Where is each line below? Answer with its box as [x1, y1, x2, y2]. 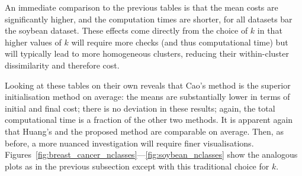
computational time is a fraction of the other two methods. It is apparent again [5, 113, 293, 126]
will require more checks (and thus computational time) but [71, 35, 288, 48]
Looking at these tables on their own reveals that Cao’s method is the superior [5, 79, 291, 91]
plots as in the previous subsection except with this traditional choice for [5, 159, 269, 172]
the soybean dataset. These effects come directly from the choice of [5, 24, 248, 37]
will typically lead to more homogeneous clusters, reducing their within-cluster [5, 47, 290, 60]
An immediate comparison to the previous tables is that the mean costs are [5, 1, 278, 13]
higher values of [5, 35, 62, 48]
